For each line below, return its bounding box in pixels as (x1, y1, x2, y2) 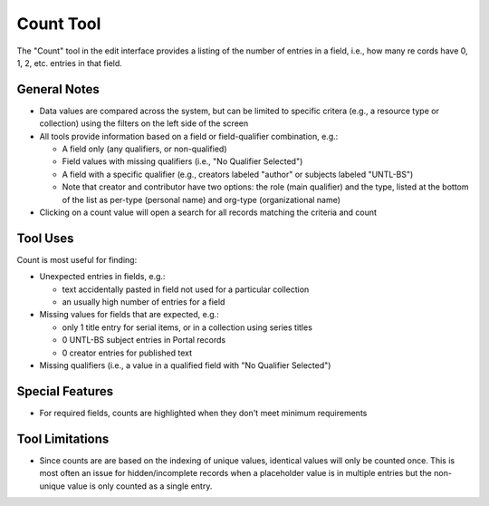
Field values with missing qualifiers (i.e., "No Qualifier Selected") (62, 156, 303, 167)
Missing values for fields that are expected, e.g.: (39, 309, 219, 320)
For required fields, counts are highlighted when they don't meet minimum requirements (39, 407, 368, 418)
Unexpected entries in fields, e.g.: (39, 271, 166, 282)
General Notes (16, 82, 100, 97)
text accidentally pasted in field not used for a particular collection (62, 284, 310, 295)
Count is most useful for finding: (16, 254, 138, 265)
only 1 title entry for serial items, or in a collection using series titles (62, 322, 312, 333)
